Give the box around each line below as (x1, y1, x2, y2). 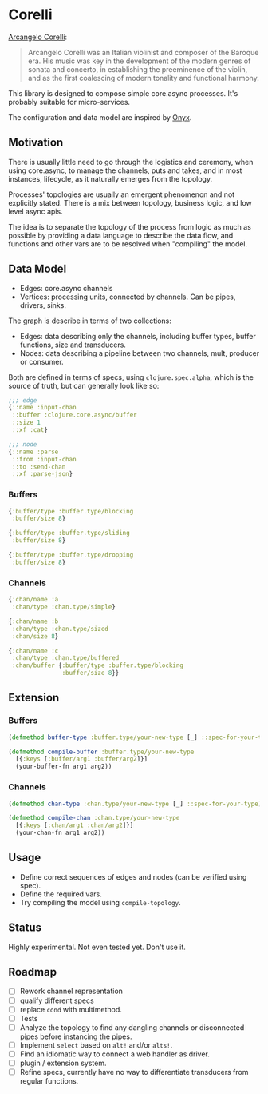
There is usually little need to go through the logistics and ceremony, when (8, 157, 254, 166)
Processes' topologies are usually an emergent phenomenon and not (8, 190, 235, 199)
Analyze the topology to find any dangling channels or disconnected (19, 1022, 245, 1032)
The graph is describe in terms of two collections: (8, 316, 171, 325)
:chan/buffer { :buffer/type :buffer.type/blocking (11, 661, 183, 669)
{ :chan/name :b (8, 617, 59, 625)
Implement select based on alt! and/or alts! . (19, 1040, 173, 1049)
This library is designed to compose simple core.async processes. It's (8, 88, 238, 98)
